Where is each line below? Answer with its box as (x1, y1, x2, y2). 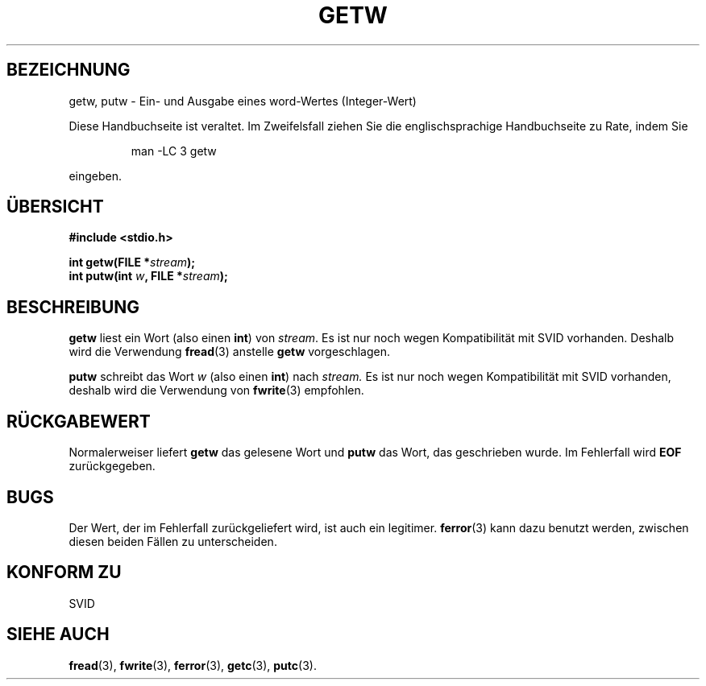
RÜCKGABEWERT (6, 411, 151, 432)
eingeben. (69, 168, 123, 183)
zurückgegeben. (69, 459, 156, 473)
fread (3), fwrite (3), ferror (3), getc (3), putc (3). (69, 658, 317, 672)
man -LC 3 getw (131, 143, 217, 158)
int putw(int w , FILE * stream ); (69, 269, 228, 283)
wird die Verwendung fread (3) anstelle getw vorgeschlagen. (69, 345, 391, 359)
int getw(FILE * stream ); (69, 255, 196, 270)
